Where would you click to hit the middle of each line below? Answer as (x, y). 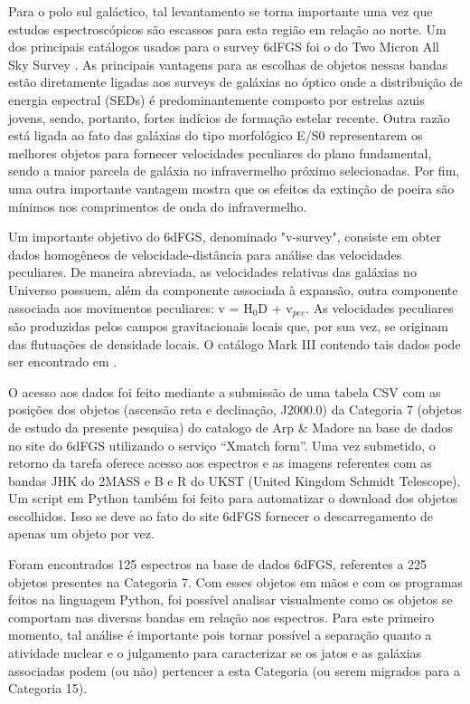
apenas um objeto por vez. (81, 533)
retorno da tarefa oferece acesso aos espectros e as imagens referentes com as (220, 463)
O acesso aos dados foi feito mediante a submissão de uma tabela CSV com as (225, 391)
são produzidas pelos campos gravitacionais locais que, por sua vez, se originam (228, 325)
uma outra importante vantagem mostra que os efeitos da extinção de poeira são (231, 188)
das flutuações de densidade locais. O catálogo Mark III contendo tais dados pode (235, 343)
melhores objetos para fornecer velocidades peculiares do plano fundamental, (220, 152)
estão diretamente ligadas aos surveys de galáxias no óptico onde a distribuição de (235, 82)
